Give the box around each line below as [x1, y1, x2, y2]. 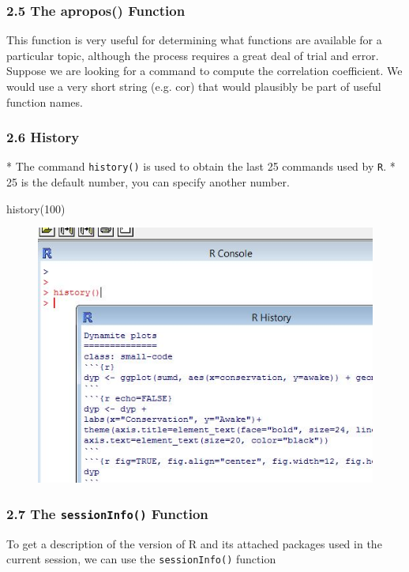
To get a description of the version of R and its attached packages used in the [6, 535, 382, 551]
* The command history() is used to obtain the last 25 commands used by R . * [6, 158, 396, 175]
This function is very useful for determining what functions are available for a [6, 32, 382, 48]
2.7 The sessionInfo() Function [6, 503, 208, 523]
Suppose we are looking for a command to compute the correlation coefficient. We [6, 62, 403, 79]
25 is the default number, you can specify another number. [6, 174, 290, 190]
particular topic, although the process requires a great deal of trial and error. [6, 47, 379, 63]
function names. [6, 93, 83, 110]
